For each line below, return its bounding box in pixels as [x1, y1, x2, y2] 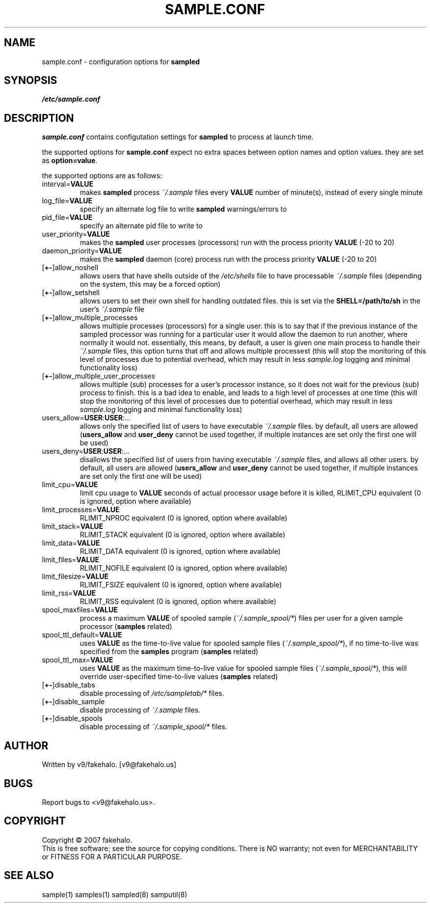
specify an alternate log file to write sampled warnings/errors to [80, 205, 287, 214]
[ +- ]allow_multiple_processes [42, 313, 138, 322]
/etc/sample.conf [42, 95, 101, 104]
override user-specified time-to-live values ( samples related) [80, 672, 278, 681]
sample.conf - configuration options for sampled [42, 57, 200, 66]
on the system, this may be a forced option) [80, 280, 221, 289]
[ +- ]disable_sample [42, 697, 105, 706]
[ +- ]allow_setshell [42, 288, 100, 297]
